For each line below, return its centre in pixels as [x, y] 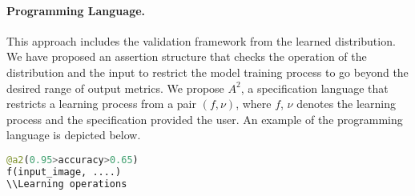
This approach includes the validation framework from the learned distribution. [201, 40]
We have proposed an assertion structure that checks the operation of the [187, 56]
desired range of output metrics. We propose [115, 88]
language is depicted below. [74, 135]
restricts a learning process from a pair [101, 104]
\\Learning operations [67, 184]
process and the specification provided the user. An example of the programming [205, 119]
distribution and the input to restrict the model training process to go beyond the [207, 72]
